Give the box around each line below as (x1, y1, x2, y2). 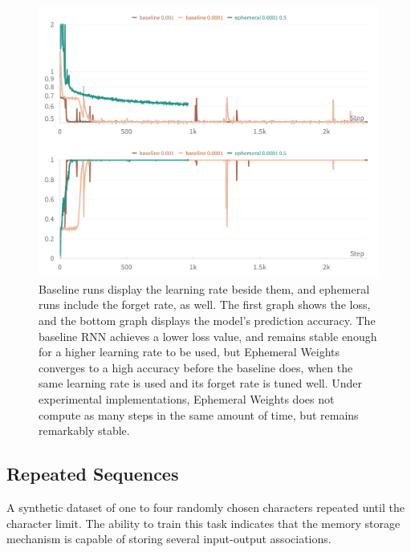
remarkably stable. (39, 422, 130, 439)
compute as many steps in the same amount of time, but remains (39, 406, 359, 423)
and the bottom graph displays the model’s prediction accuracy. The (39, 312, 376, 329)
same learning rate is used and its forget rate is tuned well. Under (39, 375, 363, 392)
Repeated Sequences (6, 461, 179, 486)
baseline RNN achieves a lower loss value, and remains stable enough (39, 327, 377, 344)
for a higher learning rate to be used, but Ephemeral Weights (39, 343, 340, 360)
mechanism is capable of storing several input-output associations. (6, 530, 332, 547)
